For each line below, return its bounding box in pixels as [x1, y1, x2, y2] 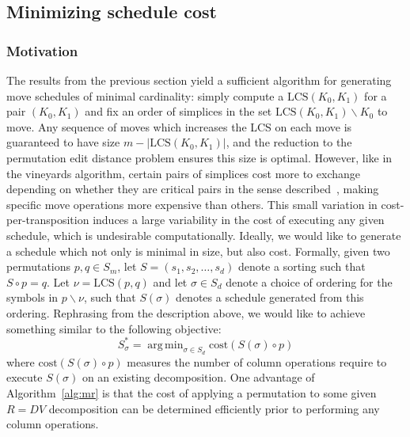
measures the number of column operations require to [127, 353, 387, 370]
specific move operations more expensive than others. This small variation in [6, 196, 378, 212]
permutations [6, 258, 71, 275]
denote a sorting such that [237, 258, 366, 275]
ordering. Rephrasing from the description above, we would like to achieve [6, 304, 366, 321]
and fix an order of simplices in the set [85, 103, 272, 120]
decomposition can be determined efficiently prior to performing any [48, 400, 380, 416]
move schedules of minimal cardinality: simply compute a [6, 87, 284, 104]
